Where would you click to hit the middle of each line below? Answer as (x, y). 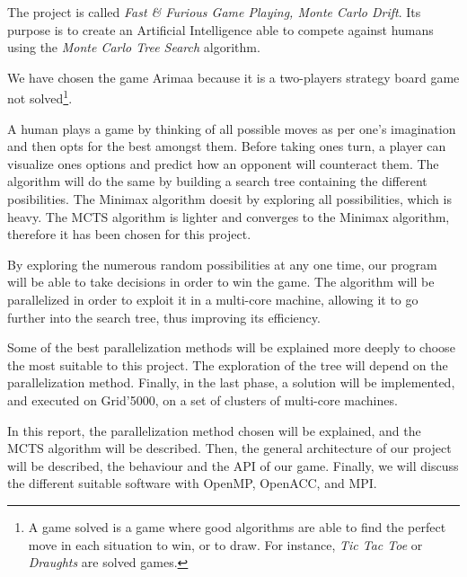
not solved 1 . (40, 97)
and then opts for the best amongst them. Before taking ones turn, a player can (227, 146)
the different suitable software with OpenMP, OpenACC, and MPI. (192, 483)
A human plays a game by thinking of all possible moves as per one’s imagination (232, 128)
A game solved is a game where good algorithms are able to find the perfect (237, 526)
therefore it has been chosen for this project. (129, 234)
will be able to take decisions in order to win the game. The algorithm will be (221, 282)
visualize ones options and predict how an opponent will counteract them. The (223, 163)
